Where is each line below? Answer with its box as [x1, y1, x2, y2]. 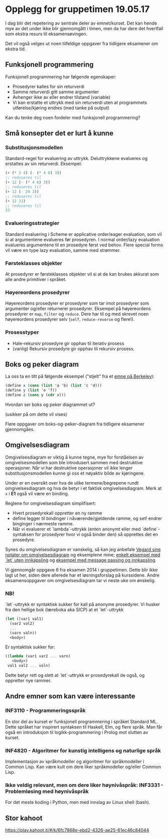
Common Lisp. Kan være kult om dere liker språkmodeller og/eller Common [5, 764, 161, 770]
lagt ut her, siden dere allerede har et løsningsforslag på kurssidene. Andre [5, 572, 159, 578]
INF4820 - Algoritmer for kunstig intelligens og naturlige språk [5, 747, 161, 754]
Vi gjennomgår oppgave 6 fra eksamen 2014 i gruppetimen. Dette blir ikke [5, 567, 158, 573]
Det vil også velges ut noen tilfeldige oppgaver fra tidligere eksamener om [5, 40, 158, 46]
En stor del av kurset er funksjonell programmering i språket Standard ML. [5, 719, 158, 725]
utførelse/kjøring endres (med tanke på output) [12, 104, 109, 111]
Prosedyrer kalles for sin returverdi [12, 83, 85, 89]
